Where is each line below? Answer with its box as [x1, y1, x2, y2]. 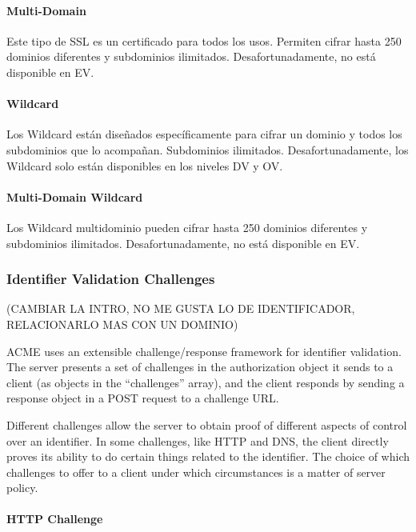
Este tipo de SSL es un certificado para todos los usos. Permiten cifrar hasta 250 [6, 32, 402, 49]
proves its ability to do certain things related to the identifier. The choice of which [6, 448, 410, 465]
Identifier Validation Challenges [6, 269, 215, 289]
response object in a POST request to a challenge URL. [6, 390, 279, 406]
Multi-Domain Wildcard [6, 188, 143, 205]
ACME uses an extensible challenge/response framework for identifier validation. [6, 342, 402, 359]
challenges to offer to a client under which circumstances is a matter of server [6, 463, 386, 480]
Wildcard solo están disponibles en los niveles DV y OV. [6, 157, 283, 174]
